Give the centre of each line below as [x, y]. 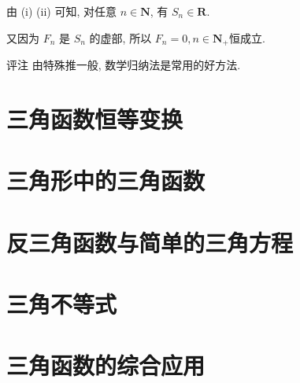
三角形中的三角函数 [106, 180]
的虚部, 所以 [120, 37]
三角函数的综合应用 [106, 365]
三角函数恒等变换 [95, 118]
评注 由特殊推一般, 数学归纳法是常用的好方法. [124, 65]
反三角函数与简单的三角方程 [150, 242]
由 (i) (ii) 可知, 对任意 [61, 11]
